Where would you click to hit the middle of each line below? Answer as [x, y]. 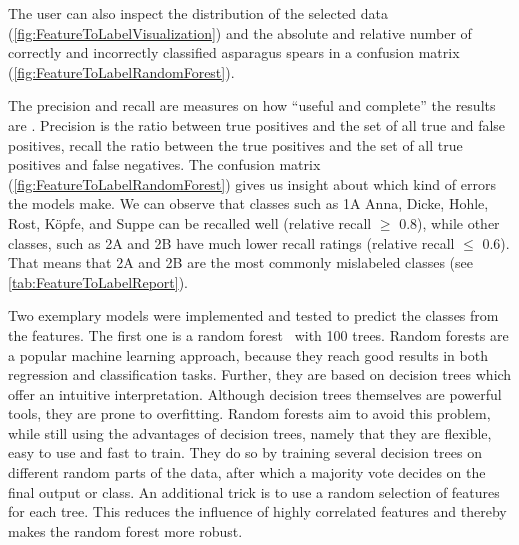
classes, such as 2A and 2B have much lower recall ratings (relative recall [231, 242]
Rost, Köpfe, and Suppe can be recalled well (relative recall [190, 222]
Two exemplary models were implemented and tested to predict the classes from [253, 315]
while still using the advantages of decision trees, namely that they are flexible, [250, 432]
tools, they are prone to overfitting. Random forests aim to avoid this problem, [249, 413]
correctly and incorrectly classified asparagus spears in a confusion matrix [234, 52]
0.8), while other [449, 222]
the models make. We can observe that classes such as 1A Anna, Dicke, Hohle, [248, 203]
